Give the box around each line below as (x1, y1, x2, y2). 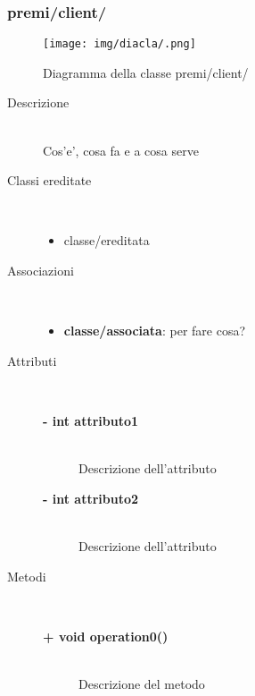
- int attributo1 (43, 412, 139, 429)
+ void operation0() (43, 626, 169, 645)
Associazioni (7, 261, 74, 280)
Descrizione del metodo (78, 674, 205, 692)
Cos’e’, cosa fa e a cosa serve (43, 140, 199, 159)
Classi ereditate (7, 171, 92, 190)
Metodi (7, 566, 46, 585)
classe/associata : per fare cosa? (63, 321, 246, 340)
